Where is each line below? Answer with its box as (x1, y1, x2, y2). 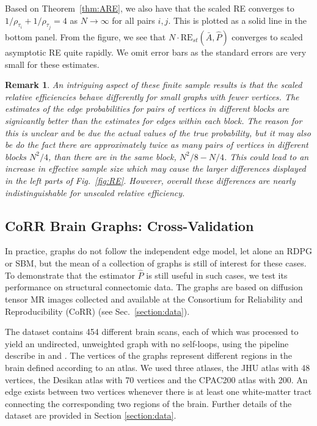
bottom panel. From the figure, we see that (5, 31, 166, 43)
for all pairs (112, 13, 155, 26)
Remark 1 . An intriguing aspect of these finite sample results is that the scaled (5, 78, 302, 91)
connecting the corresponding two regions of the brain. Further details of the (5, 397, 292, 409)
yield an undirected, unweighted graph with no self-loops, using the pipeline (5, 337, 289, 350)
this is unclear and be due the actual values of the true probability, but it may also (5, 126, 311, 139)
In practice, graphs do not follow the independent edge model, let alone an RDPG (5, 244, 312, 257)
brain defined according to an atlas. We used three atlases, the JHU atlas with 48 (5, 361, 310, 373)
